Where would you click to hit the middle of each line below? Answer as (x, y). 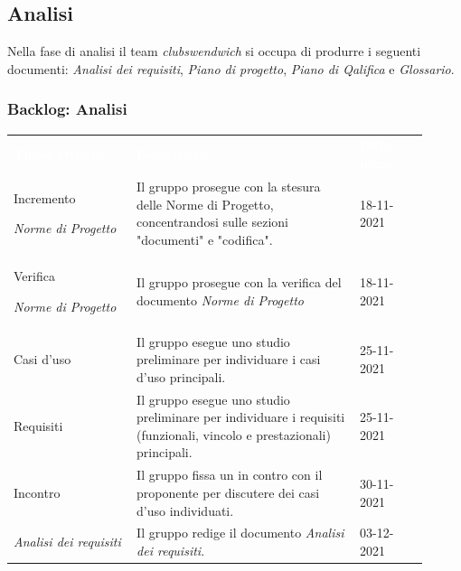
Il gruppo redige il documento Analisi (240, 533)
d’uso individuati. (185, 510)
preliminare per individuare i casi (229, 359)
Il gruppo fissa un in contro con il (230, 475)
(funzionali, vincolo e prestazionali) (234, 434)
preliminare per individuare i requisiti (241, 417)
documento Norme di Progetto (220, 300)
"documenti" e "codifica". (205, 239)
